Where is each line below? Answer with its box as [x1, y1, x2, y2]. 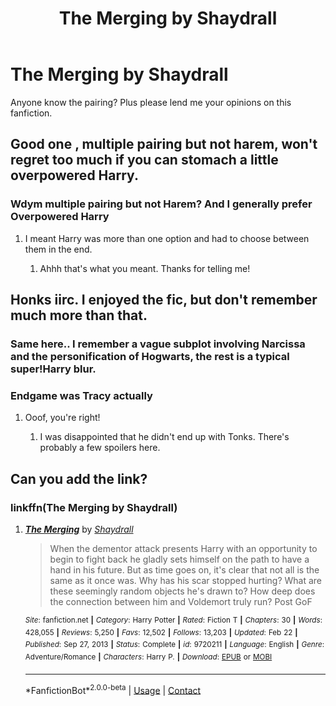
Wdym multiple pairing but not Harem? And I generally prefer [10, 197, 313, 211]
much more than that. [10, 307, 148, 324]
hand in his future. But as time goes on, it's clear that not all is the [49, 563, 320, 576]
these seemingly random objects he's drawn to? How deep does [49, 585, 316, 597]
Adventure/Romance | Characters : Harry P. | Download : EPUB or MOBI [24, 652, 273, 662]
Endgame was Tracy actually [10, 388, 153, 402]
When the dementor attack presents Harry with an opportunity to [49, 542, 318, 554]
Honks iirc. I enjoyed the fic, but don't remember [10, 292, 318, 309]
